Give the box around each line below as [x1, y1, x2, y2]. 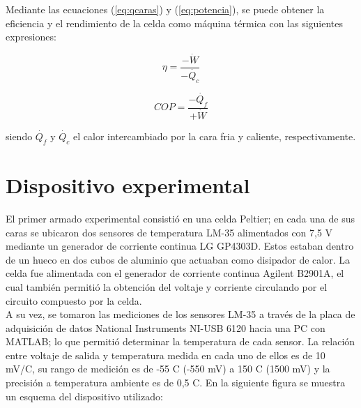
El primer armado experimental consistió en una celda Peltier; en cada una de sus [6, 211, 355, 225]
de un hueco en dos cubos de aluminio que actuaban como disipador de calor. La [6, 252, 351, 266]
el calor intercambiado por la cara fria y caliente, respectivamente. [73, 129, 356, 144]
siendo [6, 129, 33, 144]
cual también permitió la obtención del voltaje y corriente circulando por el [6, 279, 328, 294]
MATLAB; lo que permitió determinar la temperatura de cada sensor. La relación [6, 334, 355, 349]
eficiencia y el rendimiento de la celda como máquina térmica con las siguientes [6, 15, 344, 30]
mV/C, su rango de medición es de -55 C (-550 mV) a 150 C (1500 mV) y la [6, 361, 330, 376]
